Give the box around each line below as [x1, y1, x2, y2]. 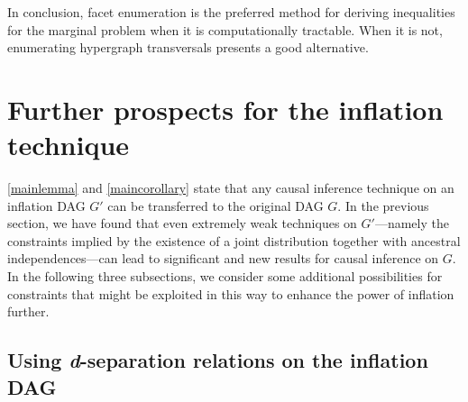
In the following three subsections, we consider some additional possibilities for [7, 267, 443, 286]
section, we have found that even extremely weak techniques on [7, 214, 357, 233]
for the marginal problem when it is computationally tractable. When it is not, [7, 20, 443, 39]
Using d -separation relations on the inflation [7, 346, 428, 374]
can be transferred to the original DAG [107, 196, 324, 215]
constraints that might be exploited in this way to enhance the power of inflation [7, 284, 454, 303]
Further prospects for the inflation [7, 90, 444, 127]
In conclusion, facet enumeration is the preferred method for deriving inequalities [7, 3, 455, 21]
